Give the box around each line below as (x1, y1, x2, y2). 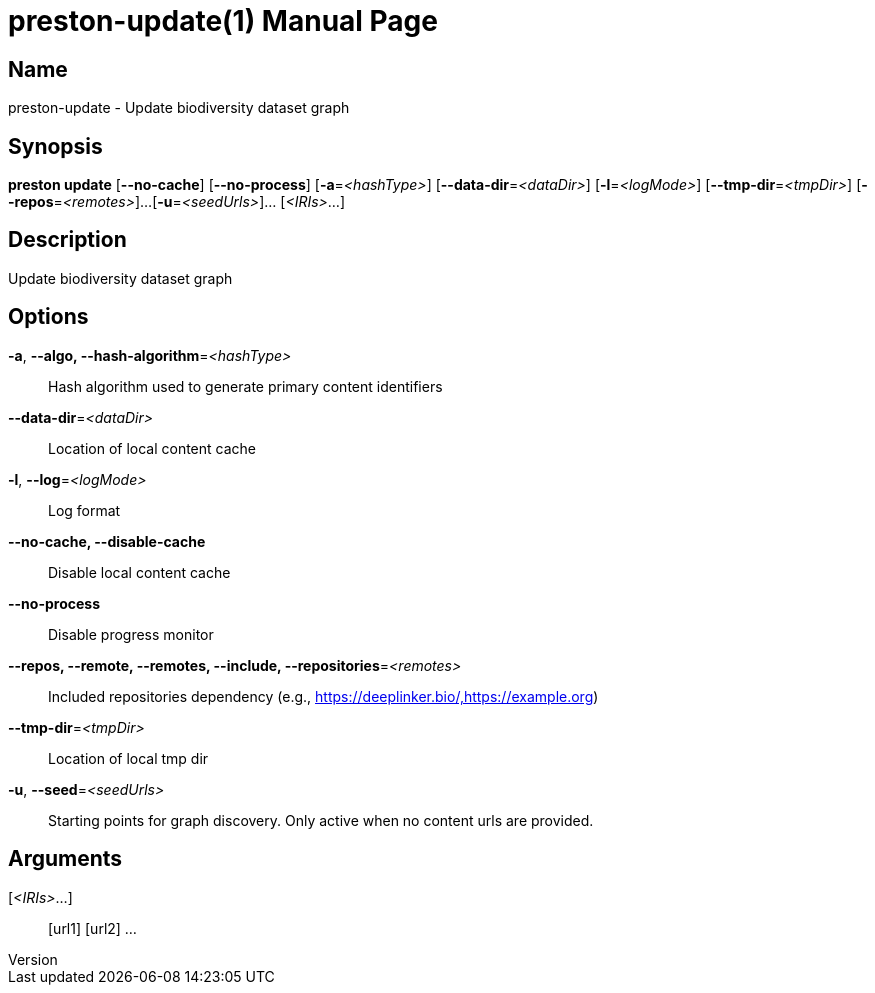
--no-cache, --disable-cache (8, 532, 206, 550)
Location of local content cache (48, 439, 256, 457)
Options (8, 304, 89, 330)
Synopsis (8, 133, 103, 159)
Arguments (8, 846, 123, 872)
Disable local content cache (48, 563, 231, 581)
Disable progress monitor (48, 625, 214, 643)
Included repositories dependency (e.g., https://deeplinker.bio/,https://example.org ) (48, 687, 599, 705)
